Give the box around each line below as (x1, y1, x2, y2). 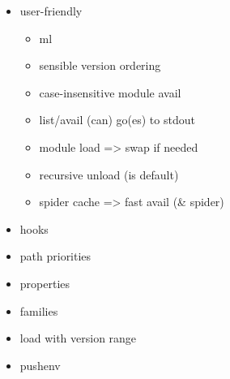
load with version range (19, 329, 137, 347)
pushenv (19, 356, 61, 373)
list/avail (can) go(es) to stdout (39, 111, 195, 128)
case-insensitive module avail (39, 84, 181, 101)
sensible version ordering (39, 57, 161, 74)
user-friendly (19, 2, 83, 19)
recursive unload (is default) (39, 166, 179, 183)
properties (19, 274, 70, 291)
